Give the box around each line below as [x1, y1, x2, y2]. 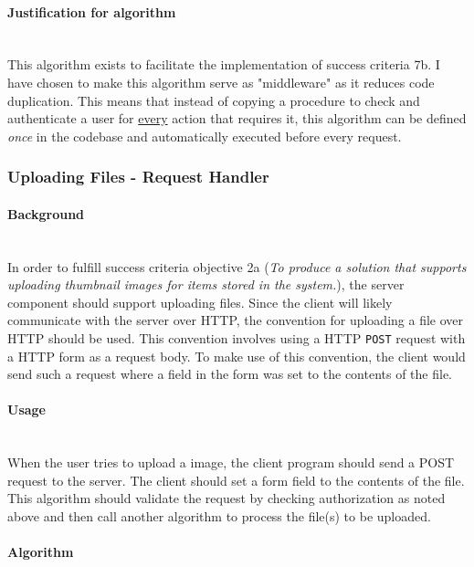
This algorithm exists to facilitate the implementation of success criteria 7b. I [7, 55, 440, 74]
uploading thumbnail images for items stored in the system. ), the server [7, 275, 405, 294]
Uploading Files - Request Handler [7, 165, 269, 188]
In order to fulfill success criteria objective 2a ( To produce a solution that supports [7, 257, 467, 276]
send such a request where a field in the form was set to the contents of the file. [7, 364, 453, 383]
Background [7, 204, 85, 223]
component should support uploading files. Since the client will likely [7, 292, 393, 311]
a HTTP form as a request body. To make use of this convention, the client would [7, 346, 466, 365]
